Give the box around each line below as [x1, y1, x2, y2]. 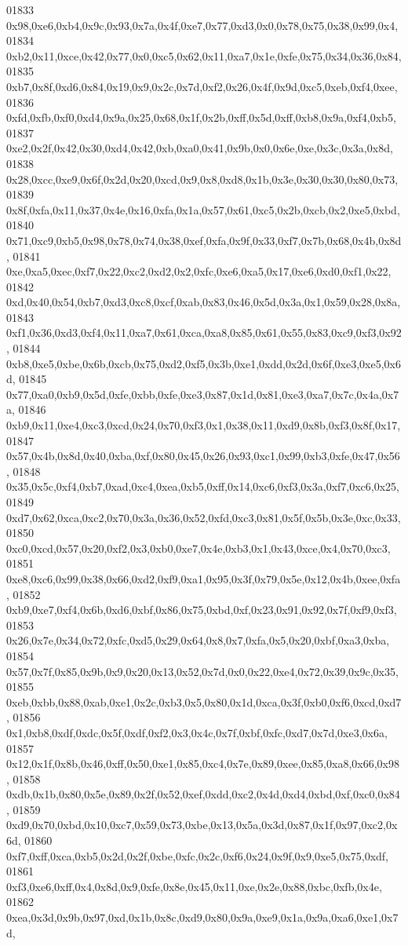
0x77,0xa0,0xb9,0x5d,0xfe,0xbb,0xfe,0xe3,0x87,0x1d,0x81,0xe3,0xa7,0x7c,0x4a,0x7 [6, 385, 399, 402]
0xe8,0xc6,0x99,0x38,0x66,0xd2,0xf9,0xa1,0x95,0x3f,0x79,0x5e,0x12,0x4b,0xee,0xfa [6, 570, 401, 586]
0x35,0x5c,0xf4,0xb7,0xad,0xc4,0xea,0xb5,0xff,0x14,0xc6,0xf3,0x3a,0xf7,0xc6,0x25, [6, 478, 399, 495]
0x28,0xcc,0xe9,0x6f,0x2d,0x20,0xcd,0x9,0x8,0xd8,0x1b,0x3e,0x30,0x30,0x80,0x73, [6, 170, 399, 187]
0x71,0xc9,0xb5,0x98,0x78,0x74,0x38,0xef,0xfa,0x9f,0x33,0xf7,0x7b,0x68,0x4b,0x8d [6, 232, 402, 248]
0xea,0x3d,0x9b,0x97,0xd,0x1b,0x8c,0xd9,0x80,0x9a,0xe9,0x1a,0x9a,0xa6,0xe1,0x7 [6, 909, 399, 926]
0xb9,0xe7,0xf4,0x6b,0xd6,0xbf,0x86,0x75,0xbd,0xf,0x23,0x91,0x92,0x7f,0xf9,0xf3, [6, 601, 397, 618]
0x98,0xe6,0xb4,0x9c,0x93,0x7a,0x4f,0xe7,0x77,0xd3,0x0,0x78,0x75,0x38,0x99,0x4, [6, 16, 399, 33]
